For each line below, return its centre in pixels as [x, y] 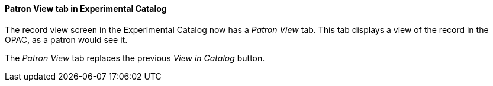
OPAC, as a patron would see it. [66, 39]
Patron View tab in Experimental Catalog [86, 9]
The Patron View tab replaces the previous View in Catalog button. [135, 58]
